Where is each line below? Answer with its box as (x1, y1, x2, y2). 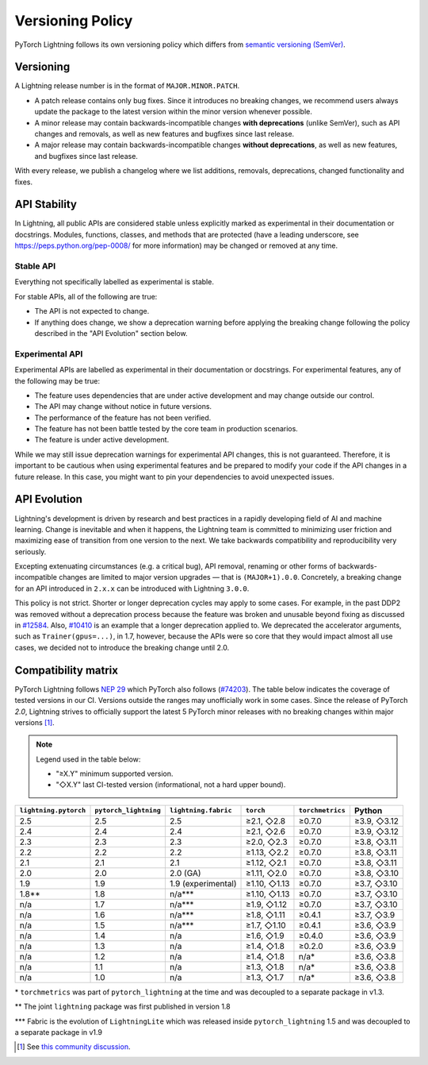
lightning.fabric (169, 806, 233, 815)
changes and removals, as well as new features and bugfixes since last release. (34, 129, 295, 139)
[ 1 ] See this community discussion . (17, 1042, 131, 1051)
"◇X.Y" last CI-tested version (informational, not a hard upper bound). (55, 780, 286, 789)
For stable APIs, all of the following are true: (14, 291, 158, 301)
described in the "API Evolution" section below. (34, 328, 188, 338)
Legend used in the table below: (36, 754, 141, 764)
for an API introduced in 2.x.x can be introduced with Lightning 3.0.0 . (14, 584, 250, 593)
